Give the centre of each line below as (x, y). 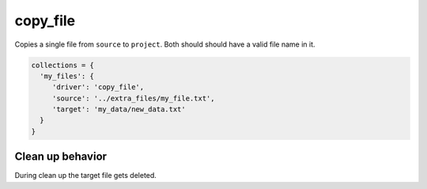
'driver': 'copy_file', (98, 87)
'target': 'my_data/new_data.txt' (119, 110)
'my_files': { (67, 76)
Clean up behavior (60, 157)
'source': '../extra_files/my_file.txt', (133, 98)
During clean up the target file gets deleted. (86, 176)
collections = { (63, 65)
